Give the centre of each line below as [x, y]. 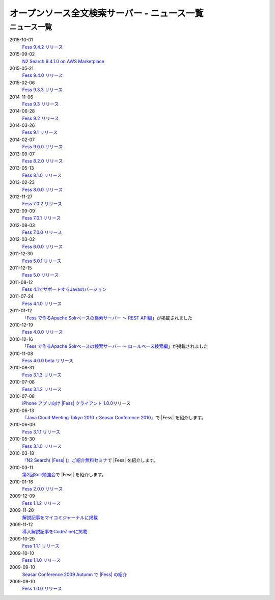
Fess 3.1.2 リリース [42, 389]
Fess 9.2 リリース [40, 118]
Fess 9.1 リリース [40, 132]
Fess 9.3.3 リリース [43, 90]
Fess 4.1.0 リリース [42, 304]
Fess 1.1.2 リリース [42, 503]
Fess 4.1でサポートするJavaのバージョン [64, 289]
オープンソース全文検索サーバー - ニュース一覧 [106, 13]
